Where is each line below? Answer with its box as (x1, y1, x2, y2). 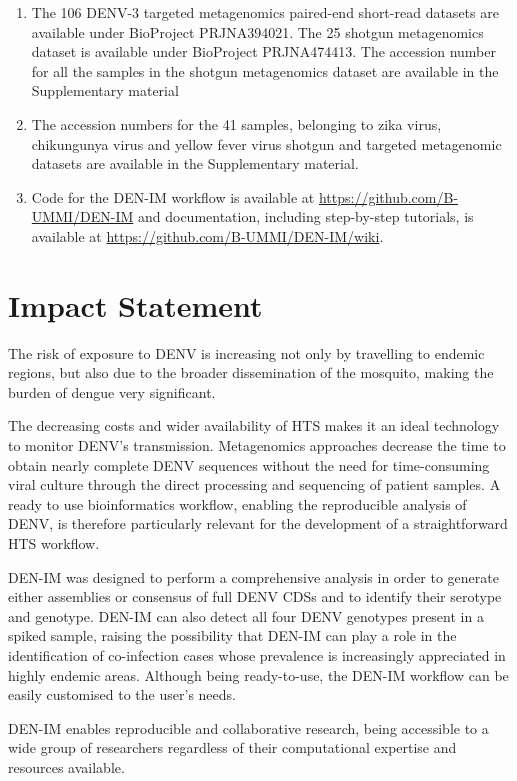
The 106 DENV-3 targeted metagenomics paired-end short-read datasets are (31, 2, 499, 22)
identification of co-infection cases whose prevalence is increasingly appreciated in (8, 644, 506, 665)
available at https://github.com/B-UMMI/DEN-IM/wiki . (31, 225, 384, 246)
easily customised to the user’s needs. (8, 684, 236, 705)
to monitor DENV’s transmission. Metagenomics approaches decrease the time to (8, 435, 506, 456)
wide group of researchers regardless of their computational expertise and (8, 737, 457, 758)
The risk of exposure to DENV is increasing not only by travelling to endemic (8, 342, 485, 363)
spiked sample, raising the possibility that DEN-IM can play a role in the (8, 625, 457, 646)
